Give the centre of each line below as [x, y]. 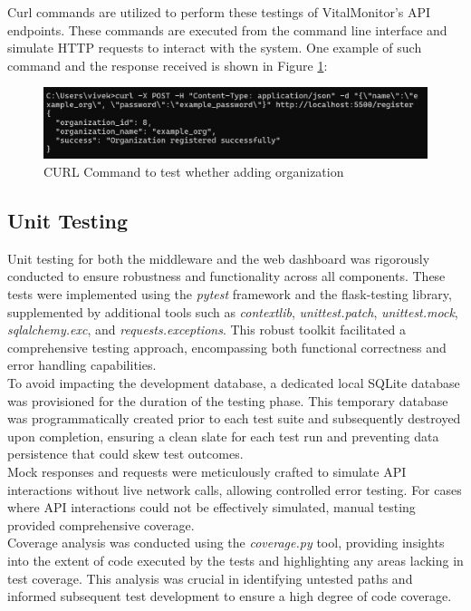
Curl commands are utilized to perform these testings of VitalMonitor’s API [219, 12]
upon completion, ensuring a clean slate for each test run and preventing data [223, 436]
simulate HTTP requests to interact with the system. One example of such [215, 48]
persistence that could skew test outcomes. [125, 454]
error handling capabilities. [82, 365]
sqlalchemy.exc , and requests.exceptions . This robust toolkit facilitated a [207, 330]
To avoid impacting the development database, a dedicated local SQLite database [234, 383]
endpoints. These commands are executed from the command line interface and [227, 29]
